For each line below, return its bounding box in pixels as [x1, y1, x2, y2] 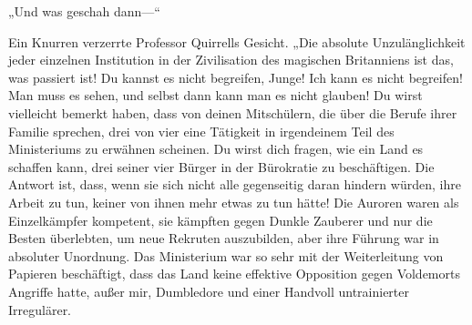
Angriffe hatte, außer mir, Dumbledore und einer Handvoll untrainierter [8, 281, 410, 300]
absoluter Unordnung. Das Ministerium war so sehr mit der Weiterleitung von [8, 246, 444, 265]
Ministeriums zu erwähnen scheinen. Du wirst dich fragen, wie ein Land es [8, 139, 424, 158]
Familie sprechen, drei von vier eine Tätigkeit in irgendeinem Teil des [8, 121, 395, 140]
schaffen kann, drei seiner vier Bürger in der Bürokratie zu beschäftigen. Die [8, 157, 435, 176]
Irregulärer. [8, 300, 72, 319]
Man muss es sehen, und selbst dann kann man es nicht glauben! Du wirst [8, 86, 423, 105]
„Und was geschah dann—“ [8, 2, 160, 20]
